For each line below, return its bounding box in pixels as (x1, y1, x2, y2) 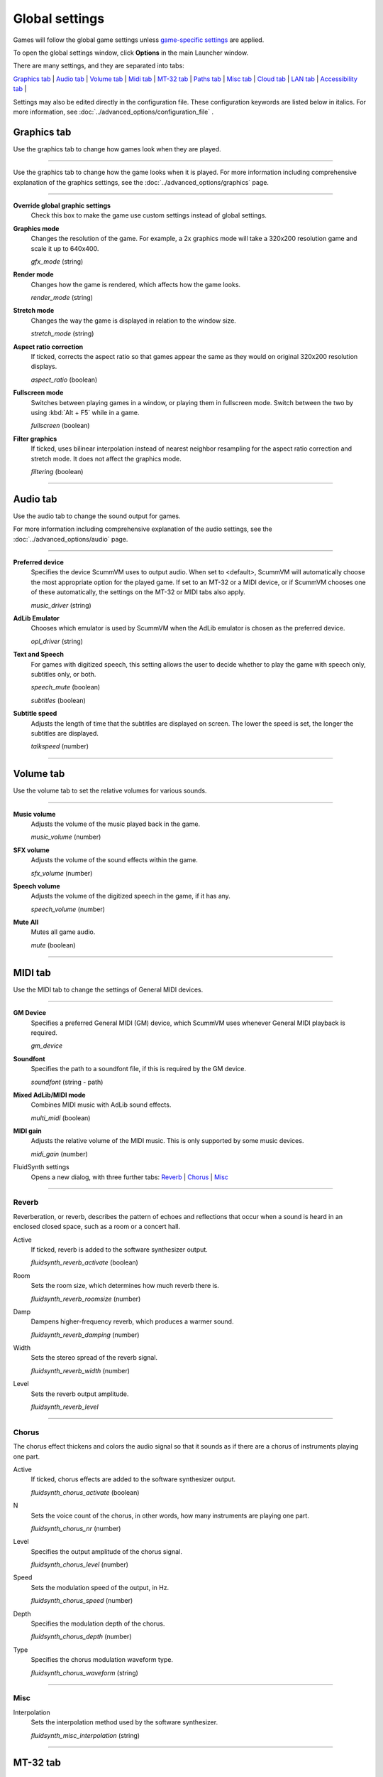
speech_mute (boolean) (30, 683, 101, 692)
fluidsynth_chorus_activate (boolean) (30, 1488, 140, 1496)
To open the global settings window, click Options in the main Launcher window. (13, 48, 248, 57)
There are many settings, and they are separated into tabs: (13, 61, 184, 70)
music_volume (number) (30, 832, 101, 842)
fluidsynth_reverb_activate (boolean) (30, 1258, 138, 1267)
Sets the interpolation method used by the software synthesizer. (30, 1718, 218, 1727)
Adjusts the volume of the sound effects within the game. (30, 856, 199, 864)
